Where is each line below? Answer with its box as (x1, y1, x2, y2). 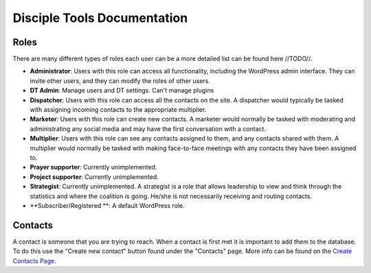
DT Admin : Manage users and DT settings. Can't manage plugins (30, 86, 214, 95)
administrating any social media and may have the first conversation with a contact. (30, 124, 267, 133)
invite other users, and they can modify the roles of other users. (30, 76, 211, 85)
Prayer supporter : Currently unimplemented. (30, 163, 157, 171)
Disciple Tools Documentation (12, 10, 188, 25)
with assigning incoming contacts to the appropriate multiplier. (30, 106, 207, 114)
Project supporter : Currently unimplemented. (30, 172, 159, 181)
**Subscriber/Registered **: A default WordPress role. (30, 201, 185, 209)
